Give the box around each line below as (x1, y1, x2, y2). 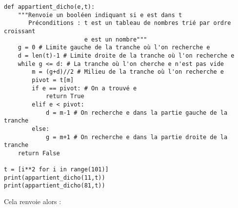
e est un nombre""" (84, 36, 147, 43)
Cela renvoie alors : (4, 196, 61, 207)
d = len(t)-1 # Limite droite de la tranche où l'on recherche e (18, 52, 235, 59)
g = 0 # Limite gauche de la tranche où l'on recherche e (18, 44, 210, 51)
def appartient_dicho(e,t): (4, 3, 95, 10)
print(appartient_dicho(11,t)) (4, 174, 105, 181)
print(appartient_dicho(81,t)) (4, 182, 105, 189)
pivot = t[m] (32, 76, 74, 83)
